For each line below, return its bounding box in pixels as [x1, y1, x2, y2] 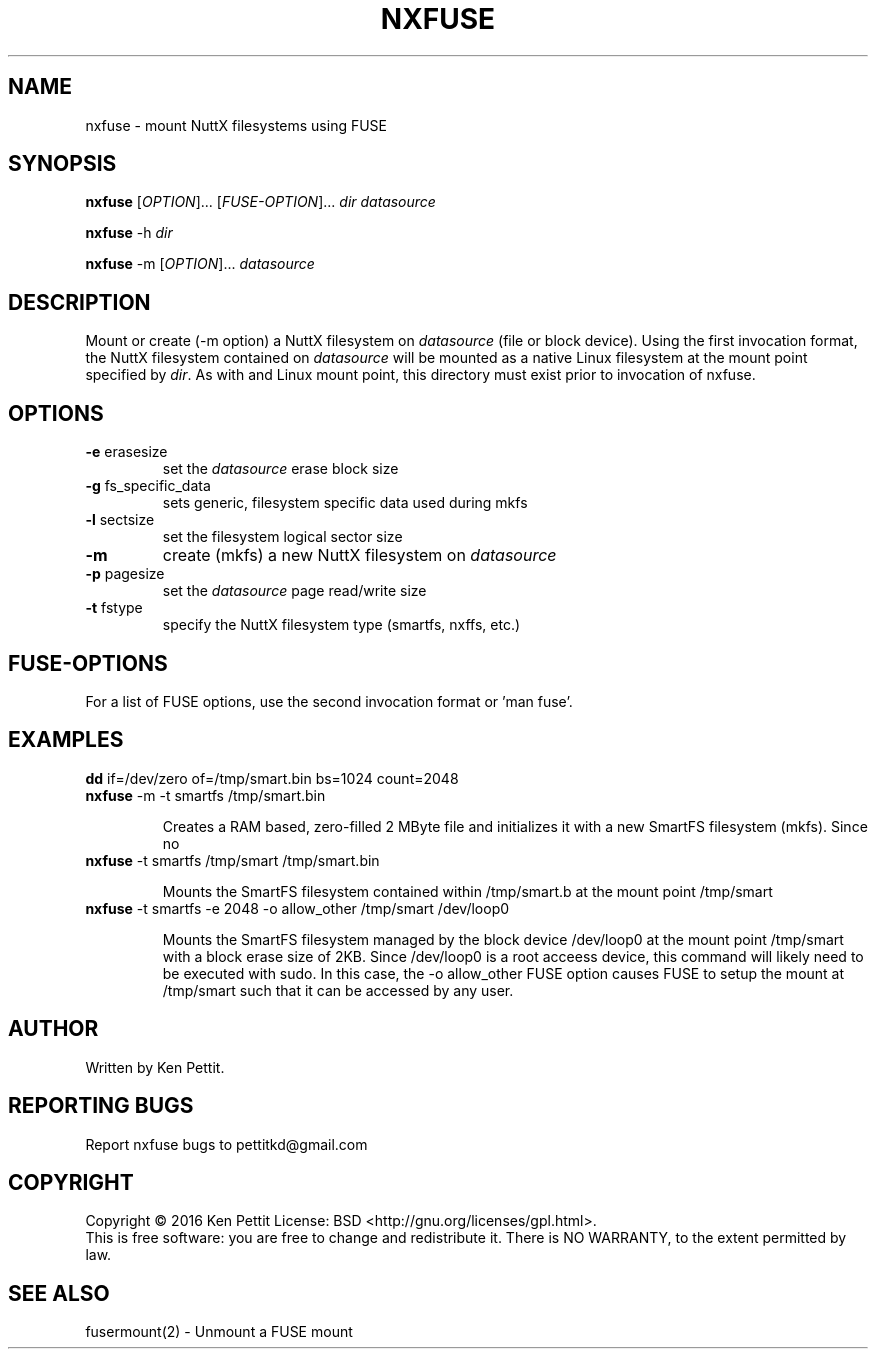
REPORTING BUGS [8, 1093, 194, 1119]
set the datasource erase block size [162, 460, 399, 478]
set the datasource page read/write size [162, 582, 427, 600]
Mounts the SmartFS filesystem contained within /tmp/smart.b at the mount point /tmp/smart [162, 882, 773, 900]
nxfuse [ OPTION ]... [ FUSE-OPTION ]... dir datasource [85, 193, 436, 211]
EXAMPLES [8, 727, 124, 753]
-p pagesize [85, 565, 165, 583]
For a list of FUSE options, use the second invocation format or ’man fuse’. [85, 692, 573, 710]
